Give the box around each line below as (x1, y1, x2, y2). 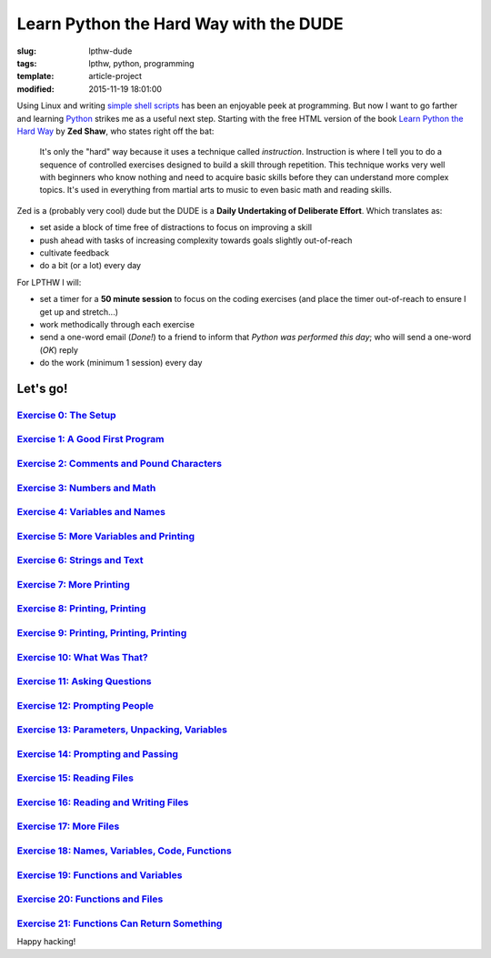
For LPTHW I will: (16, 277, 82, 287)
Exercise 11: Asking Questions (16, 675, 152, 688)
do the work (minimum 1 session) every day (39, 358, 203, 368)
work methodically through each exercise (39, 318, 195, 329)
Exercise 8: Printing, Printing (16, 602, 146, 615)
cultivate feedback (39, 247, 109, 258)
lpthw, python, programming (88, 57, 195, 68)
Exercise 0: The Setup (16, 408, 116, 421)
